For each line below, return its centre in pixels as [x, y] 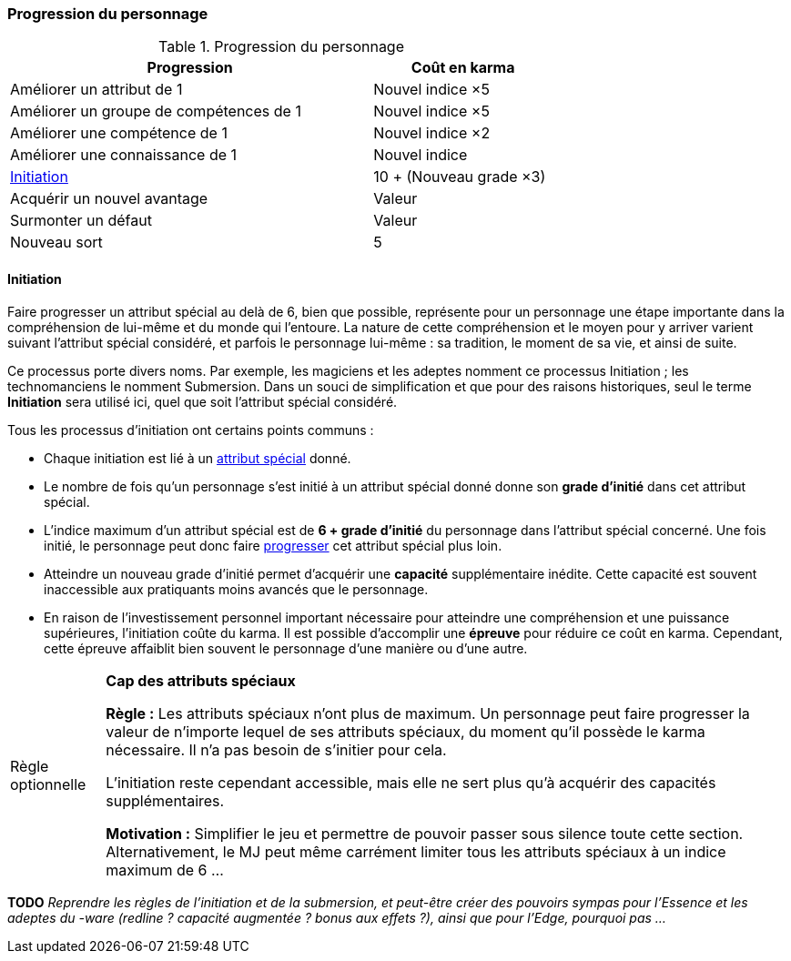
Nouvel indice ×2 [432, 133]
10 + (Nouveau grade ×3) [460, 177]
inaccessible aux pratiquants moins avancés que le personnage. [236, 589]
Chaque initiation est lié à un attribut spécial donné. [198, 458]
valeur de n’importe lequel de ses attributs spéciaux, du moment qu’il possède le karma [406, 731]
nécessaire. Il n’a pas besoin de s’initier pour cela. [276, 749]
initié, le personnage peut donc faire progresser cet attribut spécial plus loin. [273, 545]
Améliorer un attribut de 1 [96, 90]
